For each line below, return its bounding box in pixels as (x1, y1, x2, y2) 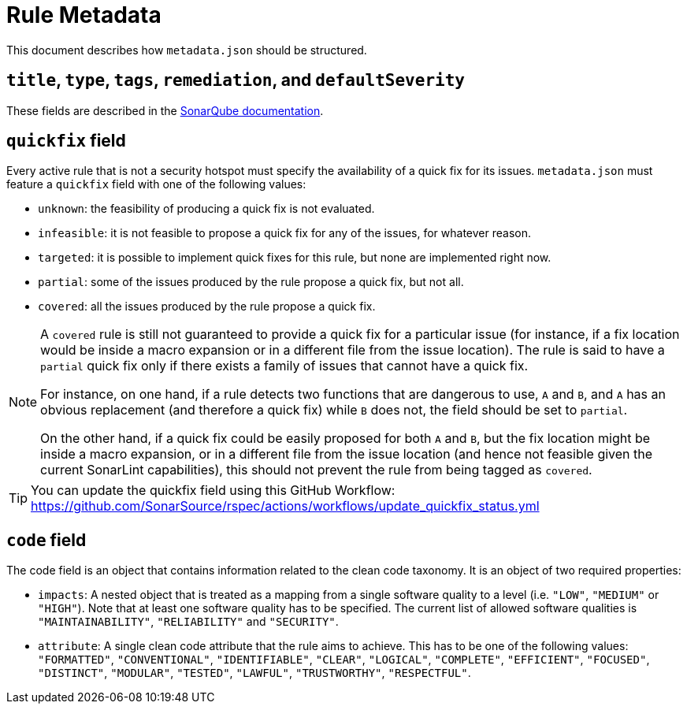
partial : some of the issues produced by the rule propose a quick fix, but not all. (38, 275, 464, 289)
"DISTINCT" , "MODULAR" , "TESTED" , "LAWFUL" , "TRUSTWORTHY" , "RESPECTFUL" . (38, 666, 471, 680)
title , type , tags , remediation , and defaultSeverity (6, 70, 465, 91)
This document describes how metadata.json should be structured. (6, 43, 367, 57)
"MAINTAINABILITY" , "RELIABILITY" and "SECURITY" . (38, 615, 339, 629)
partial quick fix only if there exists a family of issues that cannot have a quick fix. (40, 358, 529, 374)
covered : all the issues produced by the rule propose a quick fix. (38, 299, 376, 314)
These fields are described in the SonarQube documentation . (6, 103, 324, 117)
